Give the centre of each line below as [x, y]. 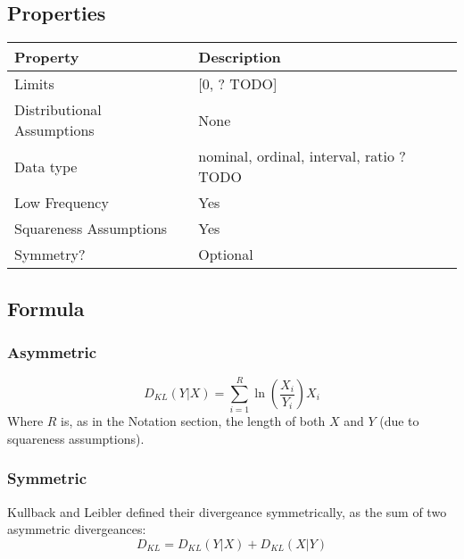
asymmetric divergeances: [77, 529]
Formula [46, 308]
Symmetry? [50, 254]
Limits [34, 84]
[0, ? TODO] [238, 84]
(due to [399, 421]
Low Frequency [62, 203]
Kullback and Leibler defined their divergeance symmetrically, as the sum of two [227, 511]
